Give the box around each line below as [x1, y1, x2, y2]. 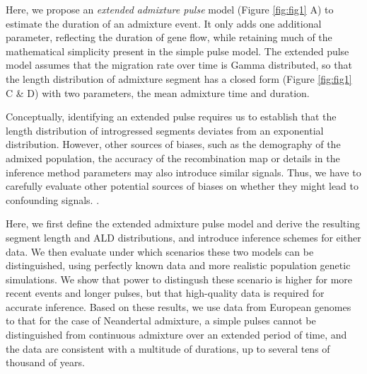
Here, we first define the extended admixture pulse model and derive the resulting [6, 216, 360, 231]
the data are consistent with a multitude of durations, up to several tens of [6, 341, 330, 356]
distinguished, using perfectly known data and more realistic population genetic [6, 258, 351, 273]
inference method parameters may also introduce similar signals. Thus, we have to [6, 164, 361, 179]
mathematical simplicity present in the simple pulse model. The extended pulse [6, 43, 349, 58]
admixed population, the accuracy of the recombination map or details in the [6, 150, 340, 165]
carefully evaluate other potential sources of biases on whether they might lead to [6, 178, 359, 193]
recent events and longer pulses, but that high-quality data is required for [6, 285, 325, 300]
